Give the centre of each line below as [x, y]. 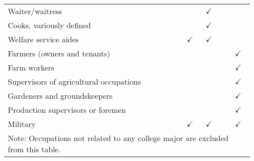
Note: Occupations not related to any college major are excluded [118, 138]
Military [22, 124]
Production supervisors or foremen [67, 110]
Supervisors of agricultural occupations [74, 81]
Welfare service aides [43, 39]
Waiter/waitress [35, 11]
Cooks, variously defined [50, 25]
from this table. [34, 149]
